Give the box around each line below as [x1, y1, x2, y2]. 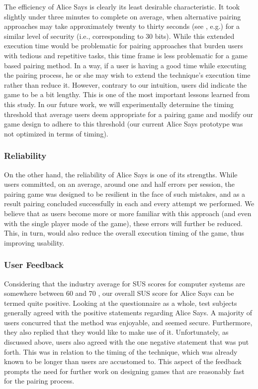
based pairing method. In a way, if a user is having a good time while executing [4, 60, 247, 70]
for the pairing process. [4, 376, 75, 386]
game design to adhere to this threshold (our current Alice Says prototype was [4, 119, 243, 129]
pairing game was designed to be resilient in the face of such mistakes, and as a [4, 188, 246, 199]
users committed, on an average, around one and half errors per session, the [4, 179, 235, 189]
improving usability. [4, 237, 65, 248]
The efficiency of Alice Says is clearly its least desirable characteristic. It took [4, 1, 240, 11]
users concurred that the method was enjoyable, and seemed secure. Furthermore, [4, 317, 253, 327]
